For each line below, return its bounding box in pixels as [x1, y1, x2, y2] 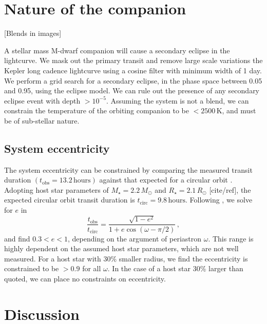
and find [4, 233, 30, 244]
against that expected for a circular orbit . [99, 174, 233, 185]
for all [82, 263, 101, 274]
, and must [222, 105, 256, 116]
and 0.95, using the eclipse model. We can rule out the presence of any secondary [4, 85, 260, 96]
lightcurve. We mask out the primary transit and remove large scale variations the [4, 55, 263, 66]
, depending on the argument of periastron [68, 233, 202, 244]
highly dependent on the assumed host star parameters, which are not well [4, 243, 239, 254]
